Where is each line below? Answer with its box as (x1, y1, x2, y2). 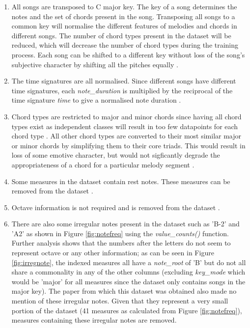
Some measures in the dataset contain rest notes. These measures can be (11, 176, 230, 186)
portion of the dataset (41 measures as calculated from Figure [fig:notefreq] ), (11, 305, 242, 315)
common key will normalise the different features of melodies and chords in (11, 21, 237, 31)
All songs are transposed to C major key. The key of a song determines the (11, 1, 237, 11)
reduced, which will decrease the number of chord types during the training (11, 40, 239, 50)
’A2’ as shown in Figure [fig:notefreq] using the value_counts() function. (11, 228, 229, 238)
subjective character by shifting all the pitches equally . (11, 59, 178, 69)
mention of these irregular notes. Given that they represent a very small (11, 296, 228, 306)
